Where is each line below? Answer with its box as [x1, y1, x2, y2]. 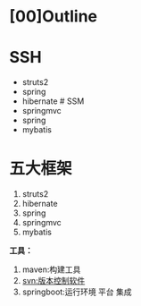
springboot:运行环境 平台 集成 [21, 286, 132, 297]
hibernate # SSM [21, 96, 85, 106]
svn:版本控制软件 [21, 276, 86, 286]
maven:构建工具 [21, 264, 81, 275]
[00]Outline [9, 6, 98, 27]
